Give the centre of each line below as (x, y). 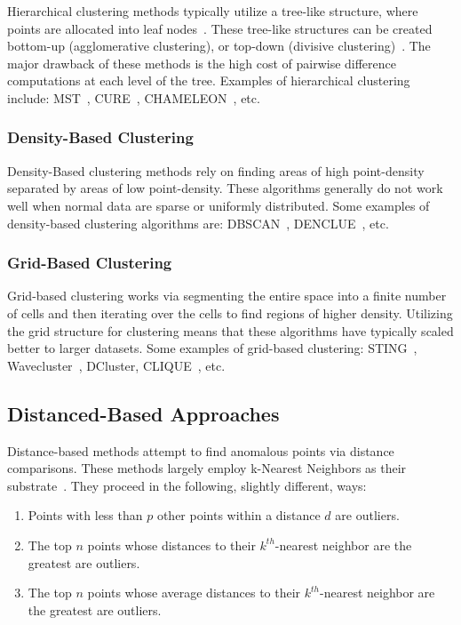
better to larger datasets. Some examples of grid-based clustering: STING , (212, 348)
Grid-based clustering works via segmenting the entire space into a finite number (227, 296)
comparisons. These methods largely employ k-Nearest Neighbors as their (207, 468)
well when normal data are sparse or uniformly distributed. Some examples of (219, 205)
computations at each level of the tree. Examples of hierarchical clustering (209, 80)
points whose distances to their (171, 545)
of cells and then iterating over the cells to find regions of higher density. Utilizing (230, 312)
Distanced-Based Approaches (143, 413)
